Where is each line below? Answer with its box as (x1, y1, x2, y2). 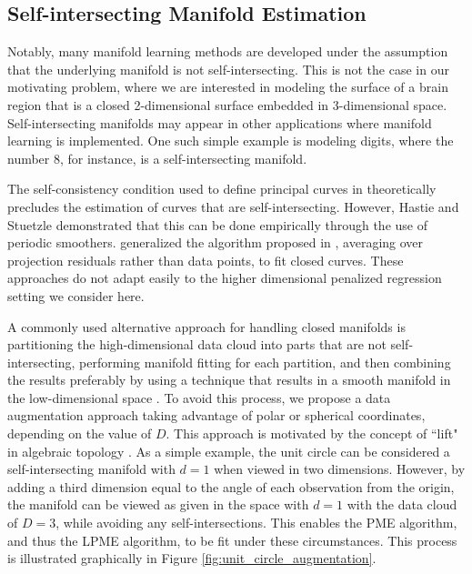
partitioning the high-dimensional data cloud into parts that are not (7, 335, 387, 354)
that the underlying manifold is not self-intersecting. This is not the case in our (7, 59, 449, 78)
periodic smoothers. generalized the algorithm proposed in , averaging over (7, 233, 424, 252)
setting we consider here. (7, 286, 145, 305)
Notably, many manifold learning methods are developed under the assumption (7, 42, 448, 61)
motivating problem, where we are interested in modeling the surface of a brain (7, 77, 448, 96)
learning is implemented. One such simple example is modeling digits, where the (7, 131, 454, 150)
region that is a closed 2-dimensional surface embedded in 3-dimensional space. (7, 95, 447, 114)
